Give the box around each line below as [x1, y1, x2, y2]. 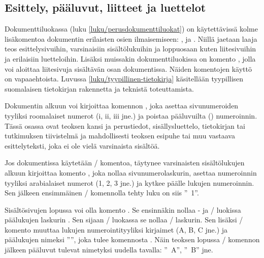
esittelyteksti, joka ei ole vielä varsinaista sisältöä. [5, 140, 160, 151]
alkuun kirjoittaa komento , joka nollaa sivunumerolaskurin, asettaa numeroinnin [5, 167, 257, 178]
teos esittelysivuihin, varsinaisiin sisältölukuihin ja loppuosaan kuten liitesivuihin [5, 43, 256, 54]
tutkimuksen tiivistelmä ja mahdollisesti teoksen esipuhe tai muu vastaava [5, 130, 235, 141]
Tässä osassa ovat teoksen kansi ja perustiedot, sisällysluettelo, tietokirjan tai [5, 120, 245, 131]
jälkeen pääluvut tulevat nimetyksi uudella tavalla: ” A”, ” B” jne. [5, 244, 213, 255]
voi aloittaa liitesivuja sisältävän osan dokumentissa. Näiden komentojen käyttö [5, 63, 252, 74]
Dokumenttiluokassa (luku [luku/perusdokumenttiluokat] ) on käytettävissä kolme [5, 23, 258, 34]
